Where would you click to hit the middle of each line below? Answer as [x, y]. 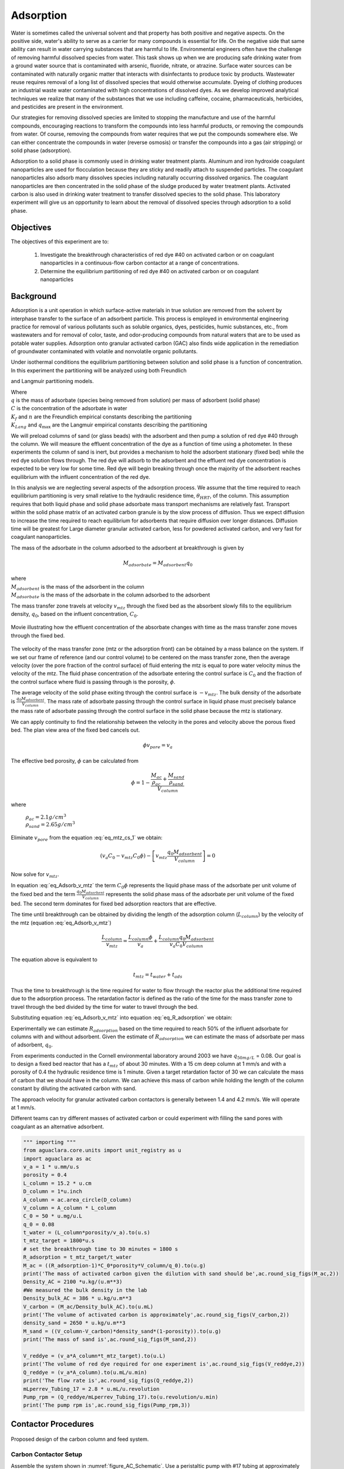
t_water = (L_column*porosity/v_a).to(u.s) [87, 1233]
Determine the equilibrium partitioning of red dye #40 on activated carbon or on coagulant [149, 271]
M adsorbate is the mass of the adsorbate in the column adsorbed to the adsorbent [110, 595]
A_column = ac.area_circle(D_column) [77, 1200]
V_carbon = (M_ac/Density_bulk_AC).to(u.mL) [88, 1307]
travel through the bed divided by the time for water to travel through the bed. [105, 1007]
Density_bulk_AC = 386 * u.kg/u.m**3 [77, 1298]
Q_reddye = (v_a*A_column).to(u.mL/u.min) [85, 1372]
